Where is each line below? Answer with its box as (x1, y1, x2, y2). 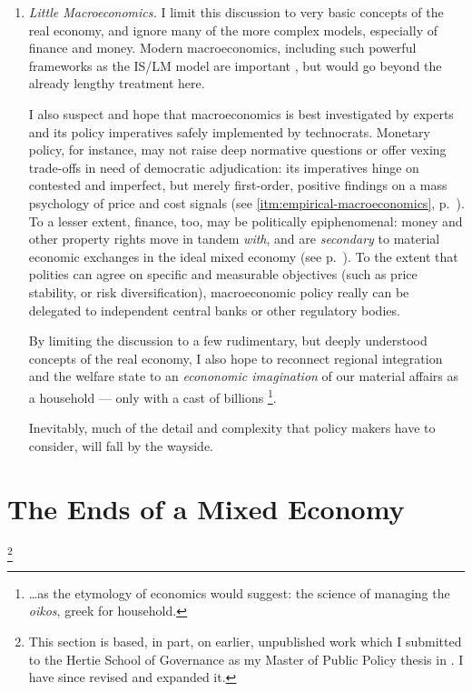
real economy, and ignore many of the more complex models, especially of (28, 20, 438, 39)
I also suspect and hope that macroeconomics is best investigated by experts (28, 104, 454, 123)
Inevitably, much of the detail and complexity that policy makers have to (28, 418, 436, 437)
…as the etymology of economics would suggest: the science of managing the (28, 583, 450, 602)
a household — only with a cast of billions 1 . (28, 385, 277, 406)
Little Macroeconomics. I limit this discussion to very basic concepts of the (28, 3, 444, 21)
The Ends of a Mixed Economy (7, 489, 405, 527)
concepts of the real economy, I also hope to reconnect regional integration (28, 348, 443, 367)
